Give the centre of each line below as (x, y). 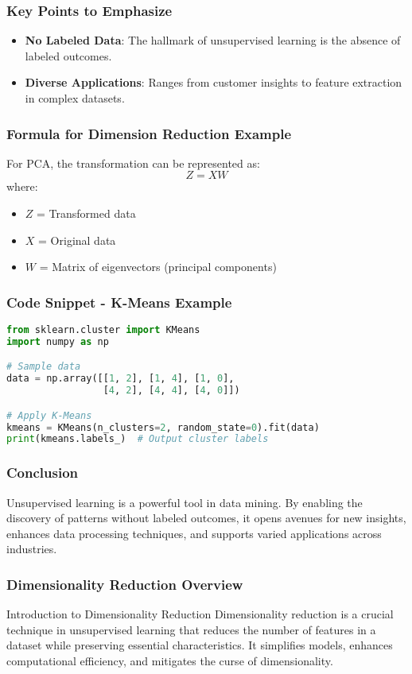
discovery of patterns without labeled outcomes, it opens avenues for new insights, (206, 518)
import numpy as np (58, 341)
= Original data (77, 240)
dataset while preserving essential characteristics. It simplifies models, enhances (200, 645)
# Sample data (44, 367)
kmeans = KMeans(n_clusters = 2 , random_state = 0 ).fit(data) (163, 427)
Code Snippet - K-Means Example (119, 302)
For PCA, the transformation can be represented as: (133, 163)
